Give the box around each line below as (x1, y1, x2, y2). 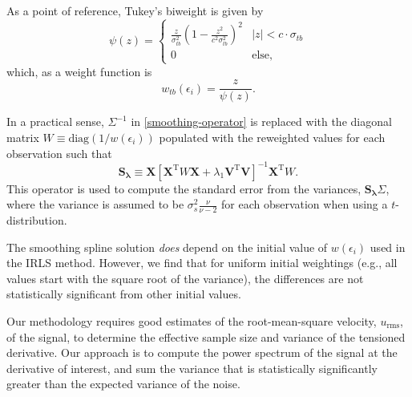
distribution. (6, 212, 67, 229)
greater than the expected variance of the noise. (6, 375, 240, 392)
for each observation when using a (220, 196, 388, 213)
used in (370, 238, 406, 255)
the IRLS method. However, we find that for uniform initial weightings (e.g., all (6, 254, 398, 271)
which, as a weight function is (6, 63, 152, 79)
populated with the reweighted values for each (159, 128, 386, 145)
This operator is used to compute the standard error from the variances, (6, 180, 362, 196)
